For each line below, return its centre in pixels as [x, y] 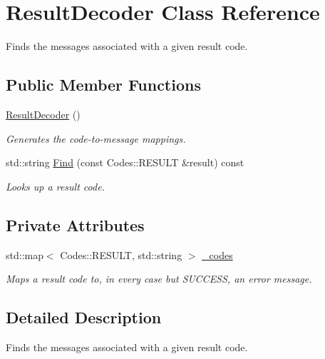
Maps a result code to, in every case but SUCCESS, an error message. [159, 279]
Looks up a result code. [55, 186]
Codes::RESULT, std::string [121, 254]
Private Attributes [75, 224]
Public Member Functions [103, 85]
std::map [25, 254]
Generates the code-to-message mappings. [96, 138]
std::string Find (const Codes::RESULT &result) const [125, 162]
